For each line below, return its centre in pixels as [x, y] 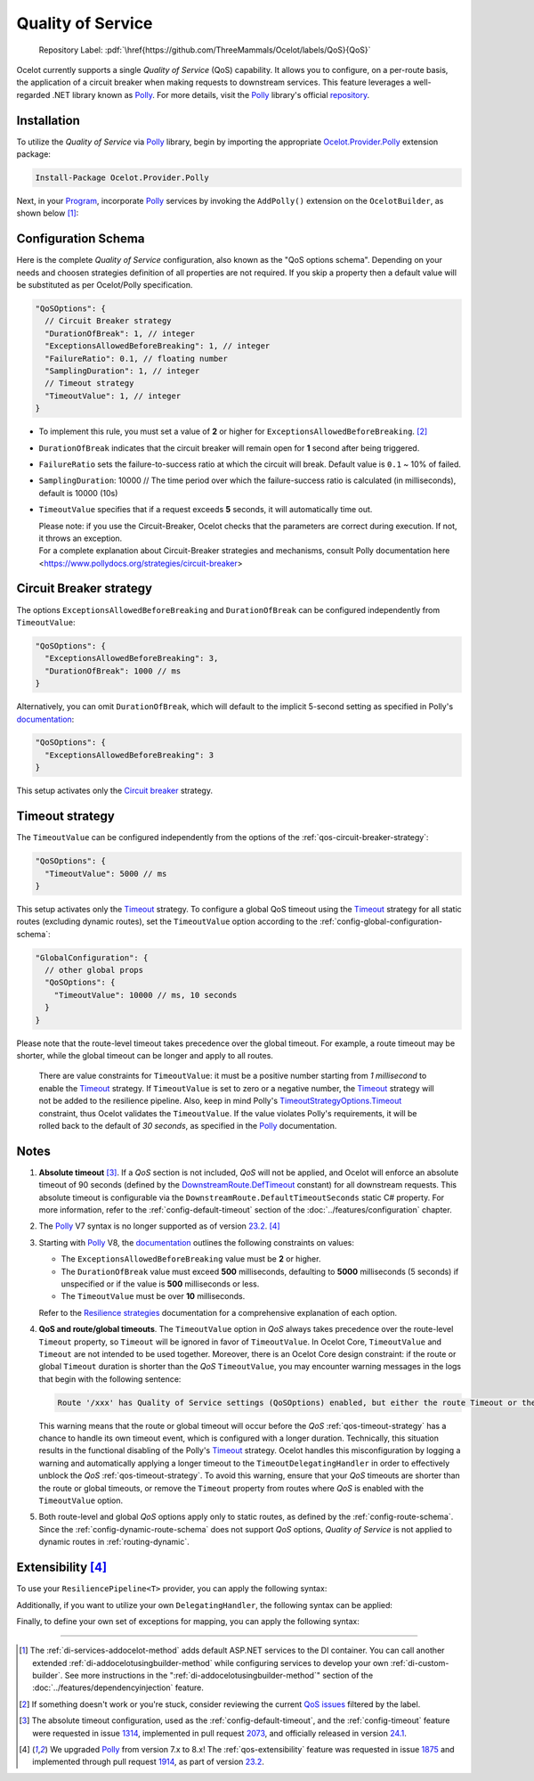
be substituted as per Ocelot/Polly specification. [105, 285]
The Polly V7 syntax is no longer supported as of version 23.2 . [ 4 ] [159, 1226]
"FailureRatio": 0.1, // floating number [137, 358]
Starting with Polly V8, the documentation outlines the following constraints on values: [197, 1242]
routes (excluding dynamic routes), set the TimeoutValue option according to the [167, 921]
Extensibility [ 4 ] [61, 1568]
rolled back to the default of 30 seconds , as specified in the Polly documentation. [188, 1125]
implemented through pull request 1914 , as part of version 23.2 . [148, 1762]
